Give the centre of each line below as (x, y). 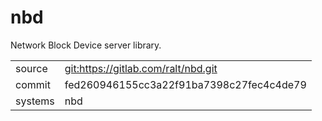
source (31, 68)
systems (35, 101)
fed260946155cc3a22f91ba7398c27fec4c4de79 (185, 84)
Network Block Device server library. (86, 45)
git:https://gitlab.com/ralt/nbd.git (141, 68)
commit (33, 84)
